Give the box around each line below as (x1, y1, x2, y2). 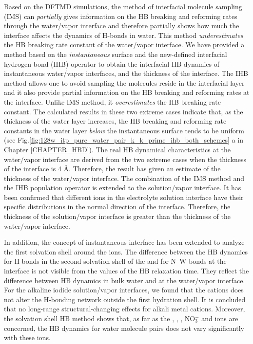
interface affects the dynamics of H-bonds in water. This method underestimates (4, 30, 243, 40)
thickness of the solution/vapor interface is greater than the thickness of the (4, 211, 231, 221)
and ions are (201, 313, 238, 323)
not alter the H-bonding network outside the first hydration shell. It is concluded (4, 294, 246, 304)
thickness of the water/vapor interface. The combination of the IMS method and (4, 173, 244, 183)
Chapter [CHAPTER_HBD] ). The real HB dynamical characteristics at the (4, 144, 231, 154)
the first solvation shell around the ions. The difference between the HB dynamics (4, 246, 248, 256)
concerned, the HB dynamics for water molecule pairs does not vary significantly (4, 323, 245, 333)
